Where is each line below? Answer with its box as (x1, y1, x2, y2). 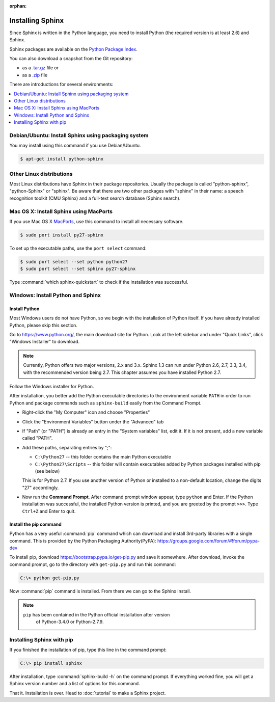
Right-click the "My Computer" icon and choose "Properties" (22, 409, 150, 415)
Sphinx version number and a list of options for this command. (9, 681, 140, 687)
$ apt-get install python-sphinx (20, 156, 104, 162)
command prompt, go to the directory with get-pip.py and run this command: (9, 561, 176, 568)
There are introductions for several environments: (9, 82, 114, 88)
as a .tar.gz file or (22, 65, 59, 71)
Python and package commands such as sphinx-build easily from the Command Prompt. (9, 400, 202, 406)
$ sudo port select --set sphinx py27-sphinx (20, 266, 136, 272)
